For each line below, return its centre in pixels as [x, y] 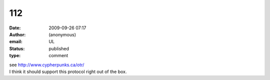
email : [16, 42]
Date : [15, 28]
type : [15, 56]
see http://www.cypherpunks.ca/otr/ [47, 65]
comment [58, 56]
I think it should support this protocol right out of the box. [68, 72]
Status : [17, 48]
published [59, 48]
